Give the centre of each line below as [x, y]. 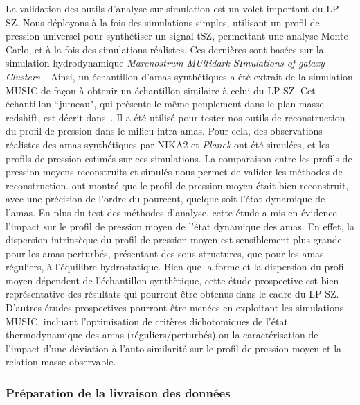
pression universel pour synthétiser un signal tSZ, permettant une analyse [162, 36]
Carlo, [19, 49]
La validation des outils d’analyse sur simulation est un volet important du [164, 8]
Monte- [336, 36]
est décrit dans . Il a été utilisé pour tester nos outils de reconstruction [194, 117]
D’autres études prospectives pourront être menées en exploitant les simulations [175, 308]
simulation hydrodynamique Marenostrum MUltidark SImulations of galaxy [165, 63]
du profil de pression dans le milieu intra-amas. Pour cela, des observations [164, 131]
